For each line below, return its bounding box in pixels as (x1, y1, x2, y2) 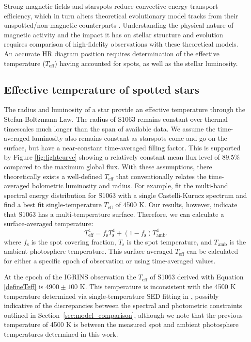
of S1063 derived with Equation (150, 272, 244, 282)
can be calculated (187, 246, 238, 256)
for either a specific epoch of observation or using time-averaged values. (4, 255, 216, 265)
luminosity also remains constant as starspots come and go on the (31, 133, 227, 143)
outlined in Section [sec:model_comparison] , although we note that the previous (4, 309, 243, 320)
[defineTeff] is (4, 281, 44, 291)
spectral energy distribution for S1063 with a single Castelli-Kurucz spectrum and (4, 190, 247, 200)
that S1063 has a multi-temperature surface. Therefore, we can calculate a (4, 209, 224, 219)
